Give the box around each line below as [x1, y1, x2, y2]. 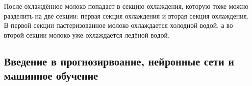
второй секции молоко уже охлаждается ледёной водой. [4, 29, 170, 40]
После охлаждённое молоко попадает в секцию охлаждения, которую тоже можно [4, 1, 249, 11]
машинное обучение [4, 68, 98, 83]
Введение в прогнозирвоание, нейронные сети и [4, 53, 234, 68]
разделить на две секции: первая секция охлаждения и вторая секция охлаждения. [4, 10, 249, 21]
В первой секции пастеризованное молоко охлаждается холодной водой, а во [4, 20, 233, 30]
